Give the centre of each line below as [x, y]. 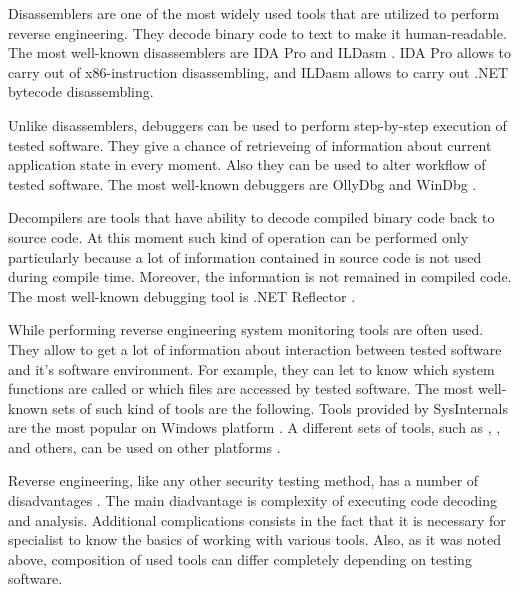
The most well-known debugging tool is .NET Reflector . [182, 295]
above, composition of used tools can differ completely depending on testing [240, 558]
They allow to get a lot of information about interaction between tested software [255, 348]
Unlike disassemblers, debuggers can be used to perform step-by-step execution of [257, 124]
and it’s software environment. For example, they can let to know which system [251, 368]
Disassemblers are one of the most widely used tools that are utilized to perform [254, 13]
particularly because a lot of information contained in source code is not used [245, 256]
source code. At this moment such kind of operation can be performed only [238, 236]
